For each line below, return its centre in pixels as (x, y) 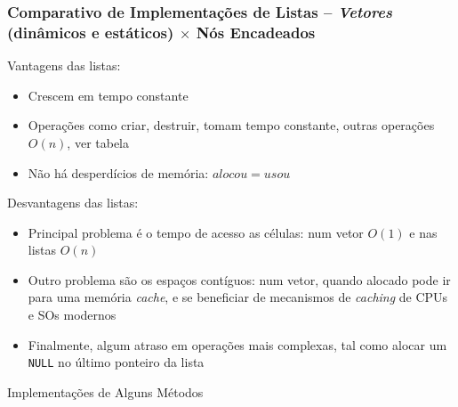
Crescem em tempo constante (108, 95)
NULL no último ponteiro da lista (116, 362)
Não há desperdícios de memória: (118, 172)
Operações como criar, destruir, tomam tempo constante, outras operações (231, 125)
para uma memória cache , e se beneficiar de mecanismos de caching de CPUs (238, 297)
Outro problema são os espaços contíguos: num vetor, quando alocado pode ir (239, 279)
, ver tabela (98, 142)
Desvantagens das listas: (73, 203)
